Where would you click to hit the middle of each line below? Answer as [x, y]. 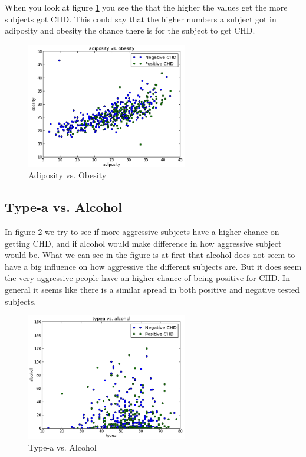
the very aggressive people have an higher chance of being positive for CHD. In [147, 278]
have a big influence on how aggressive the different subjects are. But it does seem [153, 266]
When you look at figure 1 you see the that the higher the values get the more [146, 7]
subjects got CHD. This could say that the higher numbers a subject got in [141, 19]
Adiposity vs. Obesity [68, 175]
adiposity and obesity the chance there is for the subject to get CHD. [130, 30]
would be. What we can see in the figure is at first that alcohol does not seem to [150, 255]
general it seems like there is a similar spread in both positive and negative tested [152, 290]
